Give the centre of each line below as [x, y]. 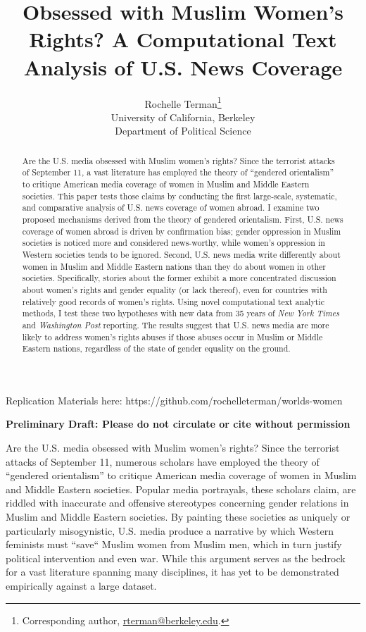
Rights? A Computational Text [183, 39]
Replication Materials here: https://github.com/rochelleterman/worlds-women [174, 400]
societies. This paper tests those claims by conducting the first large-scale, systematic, [179, 196]
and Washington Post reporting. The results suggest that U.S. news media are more [176, 324]
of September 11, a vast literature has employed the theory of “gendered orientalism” [178, 172]
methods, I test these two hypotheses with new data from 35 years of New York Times [181, 313]
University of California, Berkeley [183, 117]
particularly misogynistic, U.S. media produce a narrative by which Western [170, 530]
